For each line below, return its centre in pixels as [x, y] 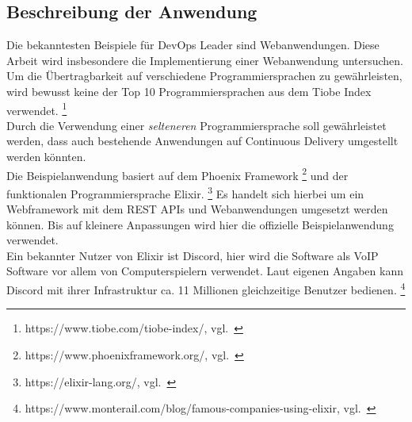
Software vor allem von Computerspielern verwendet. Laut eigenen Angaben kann [205, 271]
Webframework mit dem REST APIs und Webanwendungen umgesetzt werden [197, 209]
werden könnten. [46, 157]
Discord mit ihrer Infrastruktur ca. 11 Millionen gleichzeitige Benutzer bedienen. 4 [206, 288]
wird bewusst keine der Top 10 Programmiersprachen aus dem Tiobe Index [189, 91]
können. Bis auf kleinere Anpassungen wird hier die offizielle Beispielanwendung [200, 224]
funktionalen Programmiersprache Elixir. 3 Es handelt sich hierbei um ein [185, 192]
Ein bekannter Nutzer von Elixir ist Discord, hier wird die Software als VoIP [193, 255]
